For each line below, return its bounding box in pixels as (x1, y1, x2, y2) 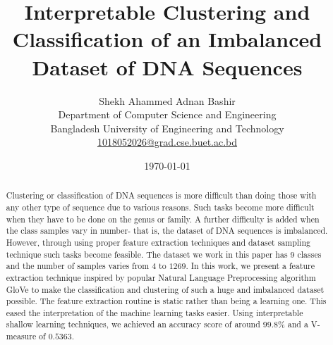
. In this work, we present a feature (186, 260, 315, 272)
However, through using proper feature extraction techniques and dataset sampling (6, 236, 310, 248)
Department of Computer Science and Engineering (58, 107, 277, 122)
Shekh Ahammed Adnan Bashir (99, 93, 236, 108)
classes (297, 248, 322, 260)
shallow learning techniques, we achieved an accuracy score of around (6, 318, 260, 330)
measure (6, 330, 37, 342)
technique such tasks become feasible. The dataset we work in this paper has (6, 248, 288, 260)
